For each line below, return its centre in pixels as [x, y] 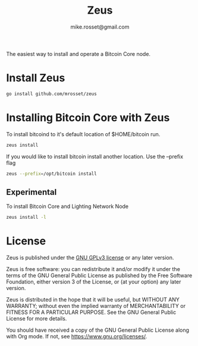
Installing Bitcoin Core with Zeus [88, 117]
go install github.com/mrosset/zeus [51, 94]
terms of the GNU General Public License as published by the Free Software [99, 276]
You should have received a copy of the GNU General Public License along [98, 330]
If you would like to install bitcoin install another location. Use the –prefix [95, 156]
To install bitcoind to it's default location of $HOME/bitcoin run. [83, 134]
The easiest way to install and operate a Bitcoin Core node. [78, 54]
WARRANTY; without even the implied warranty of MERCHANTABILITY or [96, 306]
